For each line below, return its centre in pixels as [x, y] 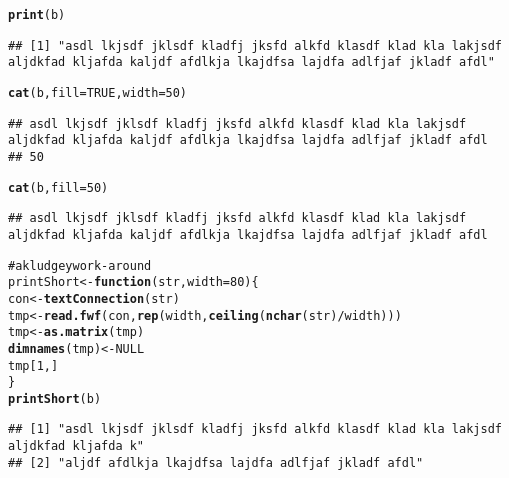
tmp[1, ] [33, 365]
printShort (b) [55, 398]
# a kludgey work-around [80, 265]
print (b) [37, 15]
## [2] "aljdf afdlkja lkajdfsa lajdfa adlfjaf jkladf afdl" [216, 462]
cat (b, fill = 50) [58, 187]
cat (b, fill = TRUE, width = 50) [98, 92]
